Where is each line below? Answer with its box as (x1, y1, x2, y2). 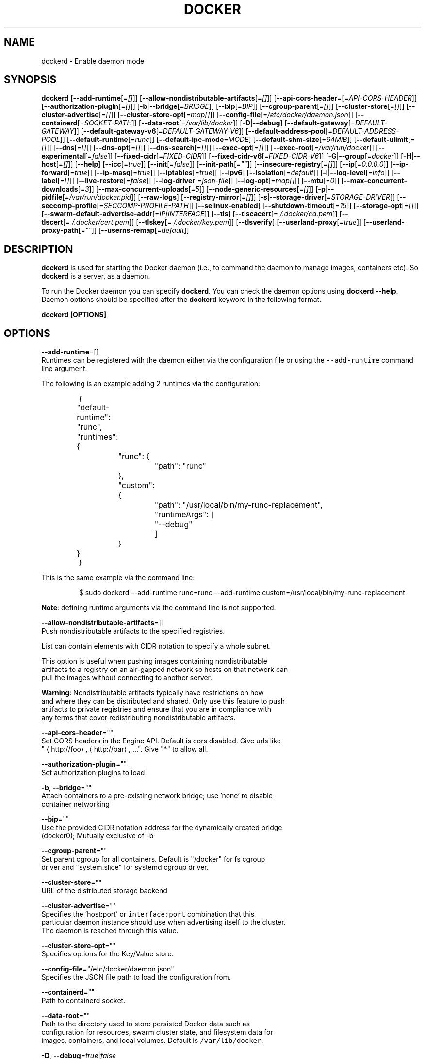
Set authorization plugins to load (41, 768, 145, 777)
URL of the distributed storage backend (41, 886, 167, 895)
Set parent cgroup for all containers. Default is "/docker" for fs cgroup (41, 855, 265, 864)
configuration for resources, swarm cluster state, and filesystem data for (41, 1028, 273, 1037)
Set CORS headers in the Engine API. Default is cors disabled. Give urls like (41, 737, 281, 745)
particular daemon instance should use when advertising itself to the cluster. (41, 918, 286, 927)
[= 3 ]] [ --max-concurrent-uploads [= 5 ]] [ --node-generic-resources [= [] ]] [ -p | (78, 185, 328, 194)
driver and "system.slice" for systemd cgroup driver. (41, 863, 209, 872)
